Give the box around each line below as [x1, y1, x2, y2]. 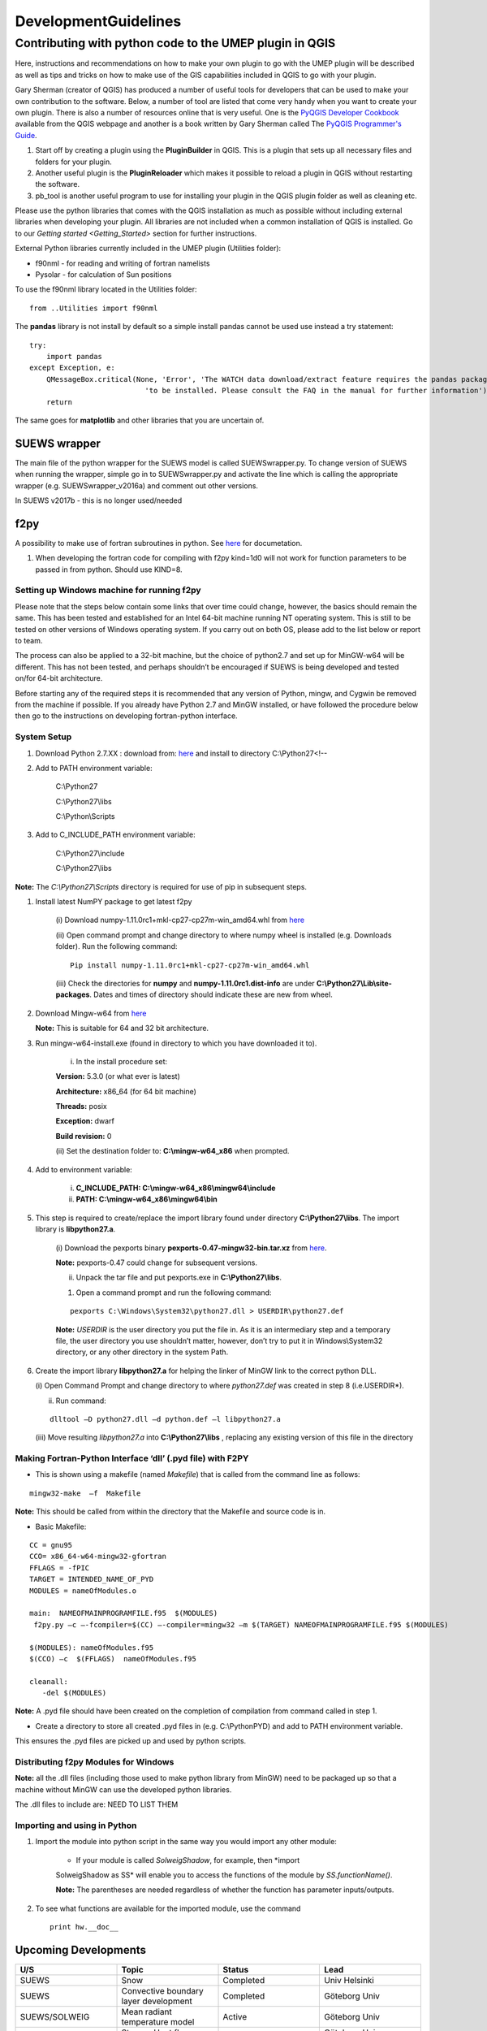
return [45, 397, 73, 406]
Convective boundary [121, 1986, 205, 1997]
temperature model [121, 2016, 195, 2028]
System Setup [15, 731, 72, 743]
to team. [15, 636, 43, 646]
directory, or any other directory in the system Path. [55, 1347, 229, 1357]
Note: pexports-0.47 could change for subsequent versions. [55, 1258, 257, 1267]
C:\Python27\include [55, 848, 125, 858]
